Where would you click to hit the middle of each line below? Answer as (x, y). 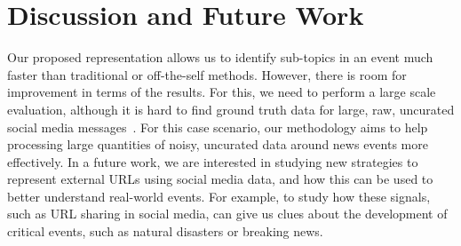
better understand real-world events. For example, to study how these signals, (219, 196)
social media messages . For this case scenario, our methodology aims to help (218, 127)
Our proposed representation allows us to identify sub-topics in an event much (220, 57)
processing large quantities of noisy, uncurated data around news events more (218, 144)
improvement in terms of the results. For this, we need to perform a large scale (222, 92)
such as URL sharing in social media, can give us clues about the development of (227, 214)
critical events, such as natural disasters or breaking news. (165, 231)
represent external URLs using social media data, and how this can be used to (220, 179)
